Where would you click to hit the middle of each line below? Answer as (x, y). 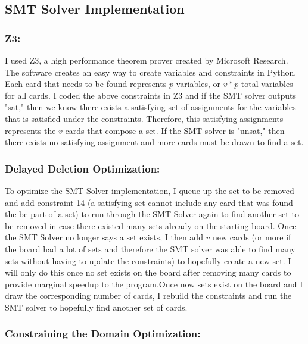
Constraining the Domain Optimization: (103, 334)
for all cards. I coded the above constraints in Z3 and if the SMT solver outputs (150, 95)
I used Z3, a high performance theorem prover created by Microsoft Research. (147, 60)
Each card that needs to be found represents (86, 84)
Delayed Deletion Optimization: (83, 168)
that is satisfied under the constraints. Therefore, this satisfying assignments (144, 118)
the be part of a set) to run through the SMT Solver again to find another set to (152, 214)
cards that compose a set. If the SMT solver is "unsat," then (175, 130)
